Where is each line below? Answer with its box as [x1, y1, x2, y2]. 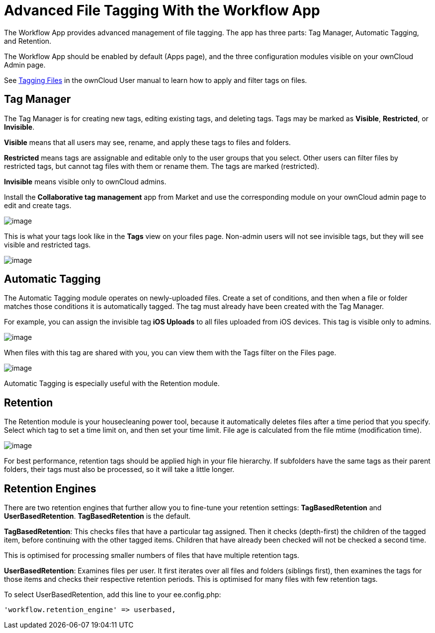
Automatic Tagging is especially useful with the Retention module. [4, 379, 220, 388]
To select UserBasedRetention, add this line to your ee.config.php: [4, 590, 221, 599]
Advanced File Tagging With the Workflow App [4, 2, 320, 19]
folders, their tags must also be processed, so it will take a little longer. [4, 465, 235, 474]
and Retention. [4, 36, 52, 45]
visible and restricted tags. [4, 240, 91, 249]
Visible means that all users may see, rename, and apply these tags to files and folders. [4, 138, 291, 147]
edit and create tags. [4, 201, 72, 210]
